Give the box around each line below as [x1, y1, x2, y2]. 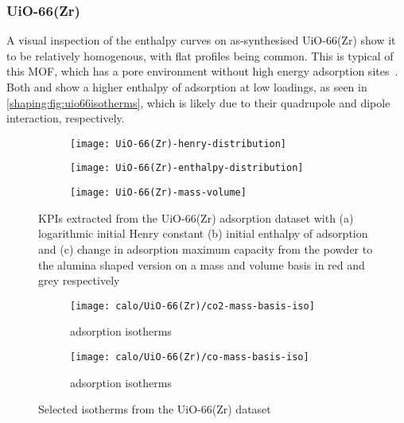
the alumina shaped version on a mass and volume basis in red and [38, 256, 365, 273]
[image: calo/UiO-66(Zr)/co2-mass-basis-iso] [70, 300, 315, 312]
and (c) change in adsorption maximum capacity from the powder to [38, 240, 373, 257]
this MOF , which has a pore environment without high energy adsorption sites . [6, 63, 398, 80]
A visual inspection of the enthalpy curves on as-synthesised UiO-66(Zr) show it [6, 32, 396, 49]
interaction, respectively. [6, 110, 125, 126]
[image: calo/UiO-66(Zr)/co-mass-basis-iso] [70, 351, 309, 363]
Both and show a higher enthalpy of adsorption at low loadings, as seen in [6, 79, 367, 95]
